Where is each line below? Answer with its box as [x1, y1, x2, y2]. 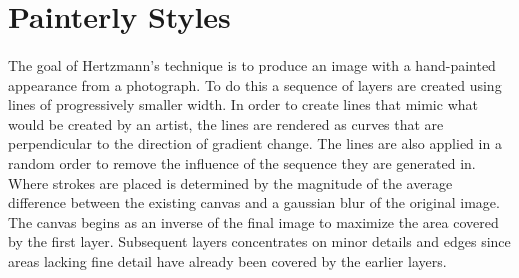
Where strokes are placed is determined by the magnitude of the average [8, 172, 453, 193]
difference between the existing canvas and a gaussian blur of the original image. [8, 192, 500, 213]
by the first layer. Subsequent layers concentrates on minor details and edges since [8, 231, 511, 252]
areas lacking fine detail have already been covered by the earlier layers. [8, 250, 447, 271]
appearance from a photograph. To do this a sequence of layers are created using [8, 74, 502, 95]
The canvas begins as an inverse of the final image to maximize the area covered [8, 211, 499, 232]
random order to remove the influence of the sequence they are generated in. [8, 152, 476, 173]
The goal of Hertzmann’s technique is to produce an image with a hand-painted [8, 54, 496, 75]
